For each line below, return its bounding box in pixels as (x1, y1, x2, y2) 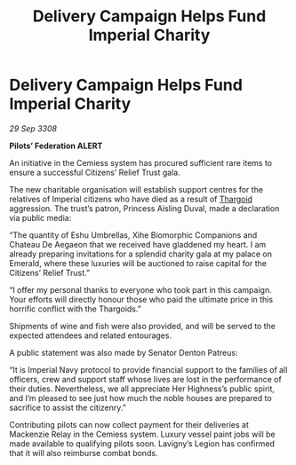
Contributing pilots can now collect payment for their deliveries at (9, 419, 249, 430)
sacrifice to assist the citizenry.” (9, 402, 126, 413)
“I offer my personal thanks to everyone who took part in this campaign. (9, 284, 273, 295)
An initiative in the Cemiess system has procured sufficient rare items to (9, 157, 273, 168)
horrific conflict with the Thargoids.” (9, 303, 142, 314)
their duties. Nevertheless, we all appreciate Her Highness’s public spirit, (9, 383, 276, 394)
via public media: (9, 212, 72, 223)
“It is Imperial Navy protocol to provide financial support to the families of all (9, 364, 288, 374)
